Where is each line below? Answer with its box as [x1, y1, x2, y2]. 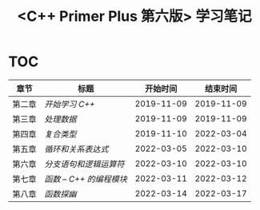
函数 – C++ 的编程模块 [44, 173, 128, 184]
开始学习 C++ [44, 98, 95, 109]
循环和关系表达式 [44, 143, 110, 154]
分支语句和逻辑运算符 [44, 158, 126, 169]
